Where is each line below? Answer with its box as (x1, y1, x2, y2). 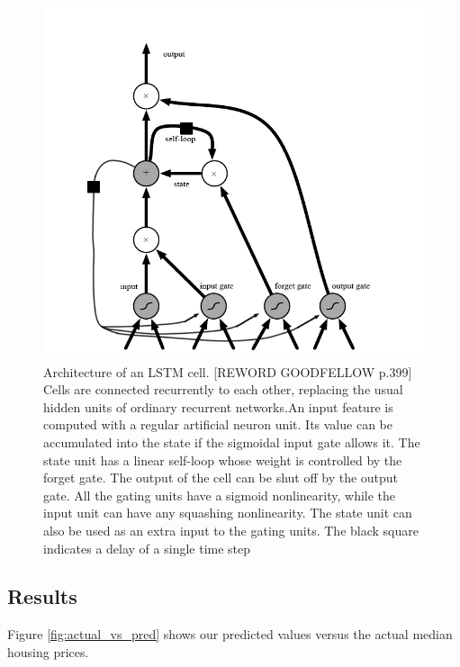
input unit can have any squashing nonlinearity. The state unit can (43, 503, 412, 522)
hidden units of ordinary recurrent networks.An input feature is (43, 397, 393, 416)
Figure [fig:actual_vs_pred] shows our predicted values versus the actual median (7, 625, 453, 644)
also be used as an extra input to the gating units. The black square (43, 520, 419, 539)
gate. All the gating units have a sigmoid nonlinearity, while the (43, 485, 396, 504)
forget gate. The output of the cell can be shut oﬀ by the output (43, 468, 399, 487)
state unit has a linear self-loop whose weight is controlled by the (43, 450, 402, 469)
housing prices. (7, 642, 89, 661)
